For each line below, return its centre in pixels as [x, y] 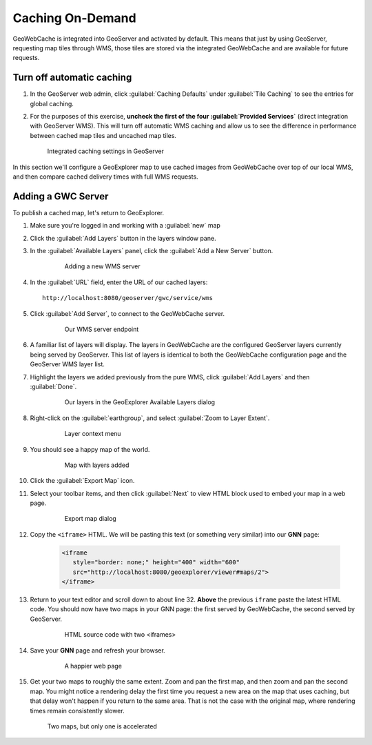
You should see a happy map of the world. [90, 449]
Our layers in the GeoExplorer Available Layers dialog [140, 402]
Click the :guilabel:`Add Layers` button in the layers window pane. [123, 238]
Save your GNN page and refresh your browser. [97, 650]
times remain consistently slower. [77, 711]
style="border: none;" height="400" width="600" [156, 563]
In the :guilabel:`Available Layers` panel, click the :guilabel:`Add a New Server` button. [152, 251]
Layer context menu [93, 434]
